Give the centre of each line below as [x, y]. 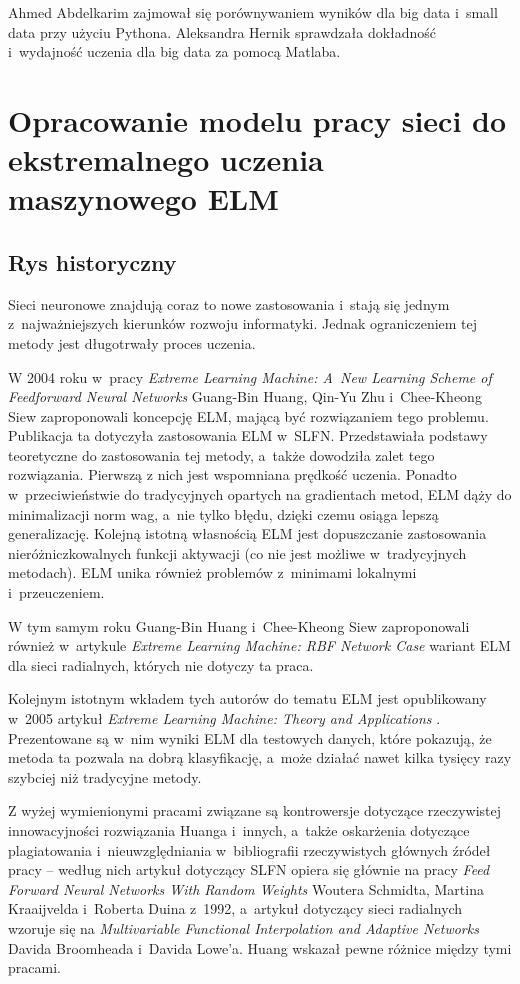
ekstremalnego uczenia [166, 159]
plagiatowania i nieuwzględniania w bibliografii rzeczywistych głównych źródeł [249, 849]
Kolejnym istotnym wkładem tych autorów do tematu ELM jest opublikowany [247, 698]
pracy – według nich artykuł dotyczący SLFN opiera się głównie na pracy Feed [249, 869]
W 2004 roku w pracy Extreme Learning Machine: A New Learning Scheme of [250, 376]
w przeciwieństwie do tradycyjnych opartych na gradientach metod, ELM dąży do [260, 494]
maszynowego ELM [143, 198]
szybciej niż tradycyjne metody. [105, 776]
